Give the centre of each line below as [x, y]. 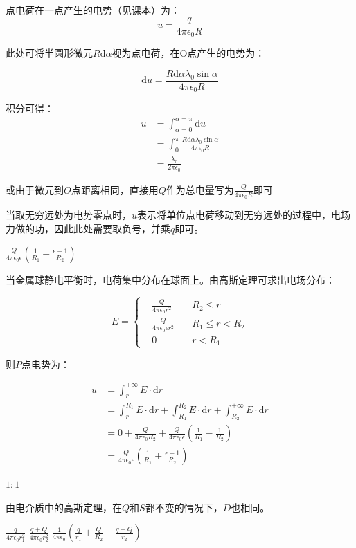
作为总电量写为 [200, 189]
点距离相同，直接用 [115, 189]
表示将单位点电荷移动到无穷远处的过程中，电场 [244, 214]
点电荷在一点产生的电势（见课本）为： [93, 10]
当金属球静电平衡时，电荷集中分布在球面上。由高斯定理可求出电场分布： [170, 280]
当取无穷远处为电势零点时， [69, 214]
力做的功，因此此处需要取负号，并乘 [88, 228]
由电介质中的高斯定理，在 [64, 507]
